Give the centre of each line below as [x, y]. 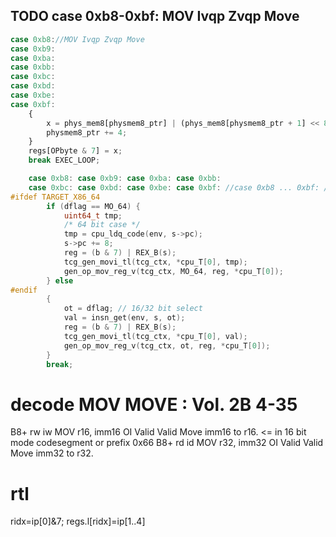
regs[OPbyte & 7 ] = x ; [75, 151]
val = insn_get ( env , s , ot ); [124, 318]
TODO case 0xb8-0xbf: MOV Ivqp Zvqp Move [155, 16]
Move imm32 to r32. [52, 453]
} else [60, 280]
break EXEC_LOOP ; [64, 160]
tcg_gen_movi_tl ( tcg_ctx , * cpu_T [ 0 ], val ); [155, 336]
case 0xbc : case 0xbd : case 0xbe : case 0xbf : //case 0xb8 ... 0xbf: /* [180, 187]
